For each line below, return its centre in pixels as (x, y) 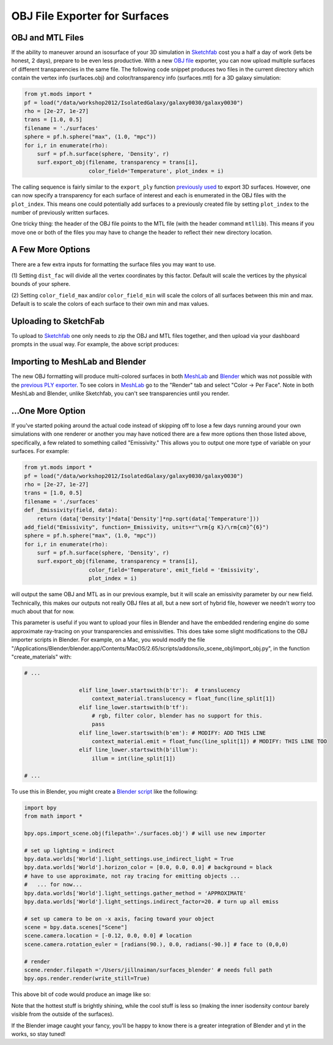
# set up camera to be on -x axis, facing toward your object (119, 919)
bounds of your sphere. (41, 284)
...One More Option (48, 411)
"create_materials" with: (42, 657)
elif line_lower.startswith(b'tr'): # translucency (159, 690)
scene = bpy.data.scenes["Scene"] (76, 927)
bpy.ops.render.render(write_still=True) (87, 978)
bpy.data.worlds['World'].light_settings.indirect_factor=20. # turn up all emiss (152, 901)
